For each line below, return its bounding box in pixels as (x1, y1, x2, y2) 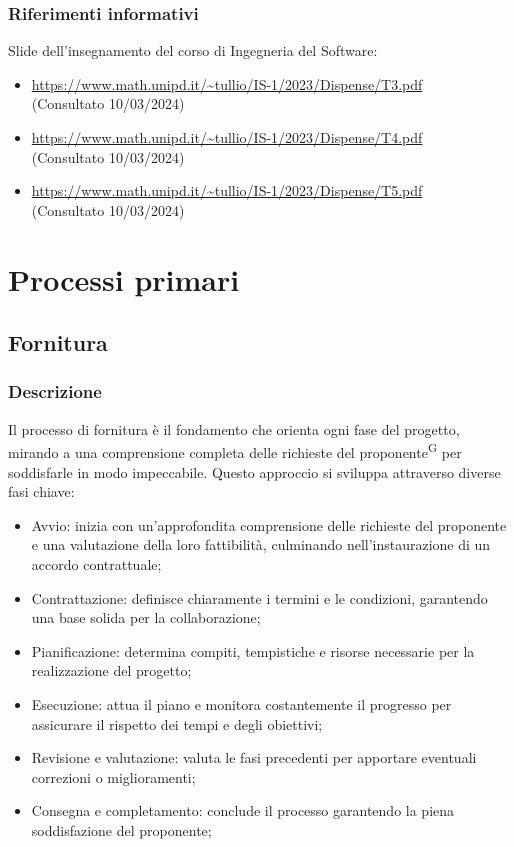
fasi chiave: (8, 481, 75, 502)
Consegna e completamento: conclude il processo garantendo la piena (31, 800, 455, 821)
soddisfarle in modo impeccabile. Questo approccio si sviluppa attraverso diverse (8, 461, 501, 482)
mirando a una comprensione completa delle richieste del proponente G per (8, 439, 462, 462)
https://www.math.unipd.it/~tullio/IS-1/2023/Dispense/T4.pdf (31, 127, 423, 147)
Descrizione (8, 379, 102, 404)
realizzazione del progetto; (31, 660, 192, 681)
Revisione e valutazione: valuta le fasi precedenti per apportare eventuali (31, 747, 477, 768)
